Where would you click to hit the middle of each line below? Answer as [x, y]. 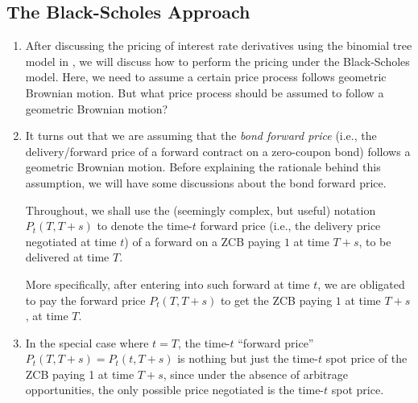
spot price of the [366, 358]
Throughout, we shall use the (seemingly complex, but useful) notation [201, 210]
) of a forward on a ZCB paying [203, 241]
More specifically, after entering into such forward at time [168, 284]
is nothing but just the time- [248, 358]
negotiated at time [71, 241]
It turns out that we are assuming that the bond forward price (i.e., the [201, 136]
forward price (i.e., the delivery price [290, 226]
